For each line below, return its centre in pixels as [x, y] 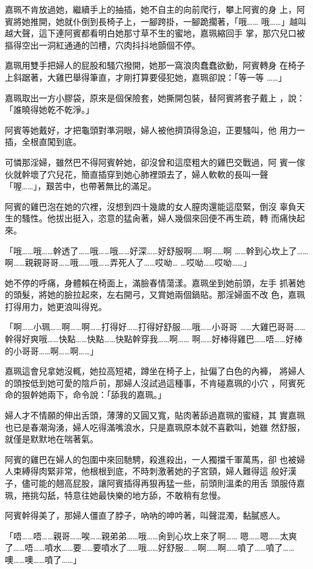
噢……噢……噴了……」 [43, 559]
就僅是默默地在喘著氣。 [52, 439]
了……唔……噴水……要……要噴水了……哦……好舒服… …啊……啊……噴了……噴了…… [150, 547]
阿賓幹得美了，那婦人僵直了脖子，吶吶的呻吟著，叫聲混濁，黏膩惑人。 [145, 515]
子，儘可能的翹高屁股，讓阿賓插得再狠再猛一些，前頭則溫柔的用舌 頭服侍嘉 [155, 483]
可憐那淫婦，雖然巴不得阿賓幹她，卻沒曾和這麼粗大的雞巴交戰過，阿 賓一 [151, 162]
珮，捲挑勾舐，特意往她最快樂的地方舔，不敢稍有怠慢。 [115, 495]
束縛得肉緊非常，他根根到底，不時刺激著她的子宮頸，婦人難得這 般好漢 [155, 471]
